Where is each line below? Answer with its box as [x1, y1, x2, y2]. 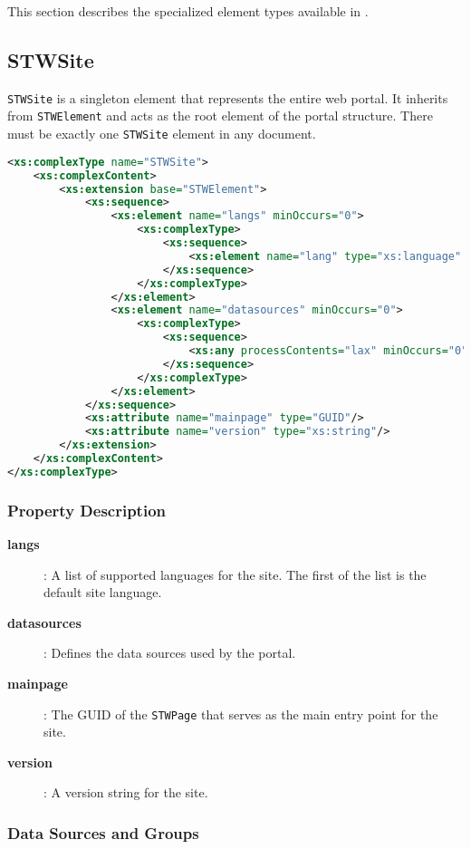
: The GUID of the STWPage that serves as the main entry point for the [43, 704, 438, 723]
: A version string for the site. [43, 783, 208, 802]
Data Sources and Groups [7, 821, 199, 844]
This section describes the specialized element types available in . [7, 2, 369, 20]
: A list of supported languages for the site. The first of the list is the [43, 564, 427, 584]
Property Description [7, 498, 167, 521]
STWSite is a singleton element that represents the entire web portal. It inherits [7, 88, 448, 107]
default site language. [43, 583, 162, 602]
